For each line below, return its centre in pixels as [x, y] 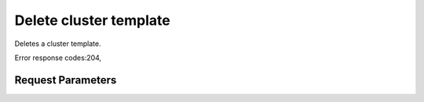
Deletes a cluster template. [58, 44]
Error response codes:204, [58, 58]
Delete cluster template [92, 20]
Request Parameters [66, 80]
